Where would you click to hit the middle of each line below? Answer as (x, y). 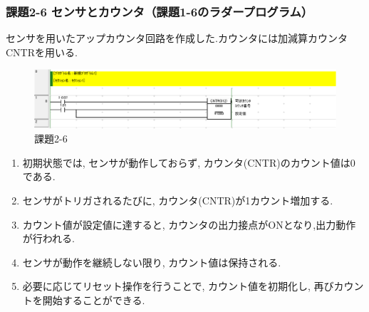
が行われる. (48, 238)
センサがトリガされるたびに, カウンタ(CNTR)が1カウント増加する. (178, 200)
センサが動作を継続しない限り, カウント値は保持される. (152, 262)
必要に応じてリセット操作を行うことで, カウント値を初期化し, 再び (178, 286)
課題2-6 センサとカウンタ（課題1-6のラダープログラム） (160, 11)
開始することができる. (94, 300)
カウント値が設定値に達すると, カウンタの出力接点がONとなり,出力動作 (189, 224)
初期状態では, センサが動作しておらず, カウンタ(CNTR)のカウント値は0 (189, 162)
